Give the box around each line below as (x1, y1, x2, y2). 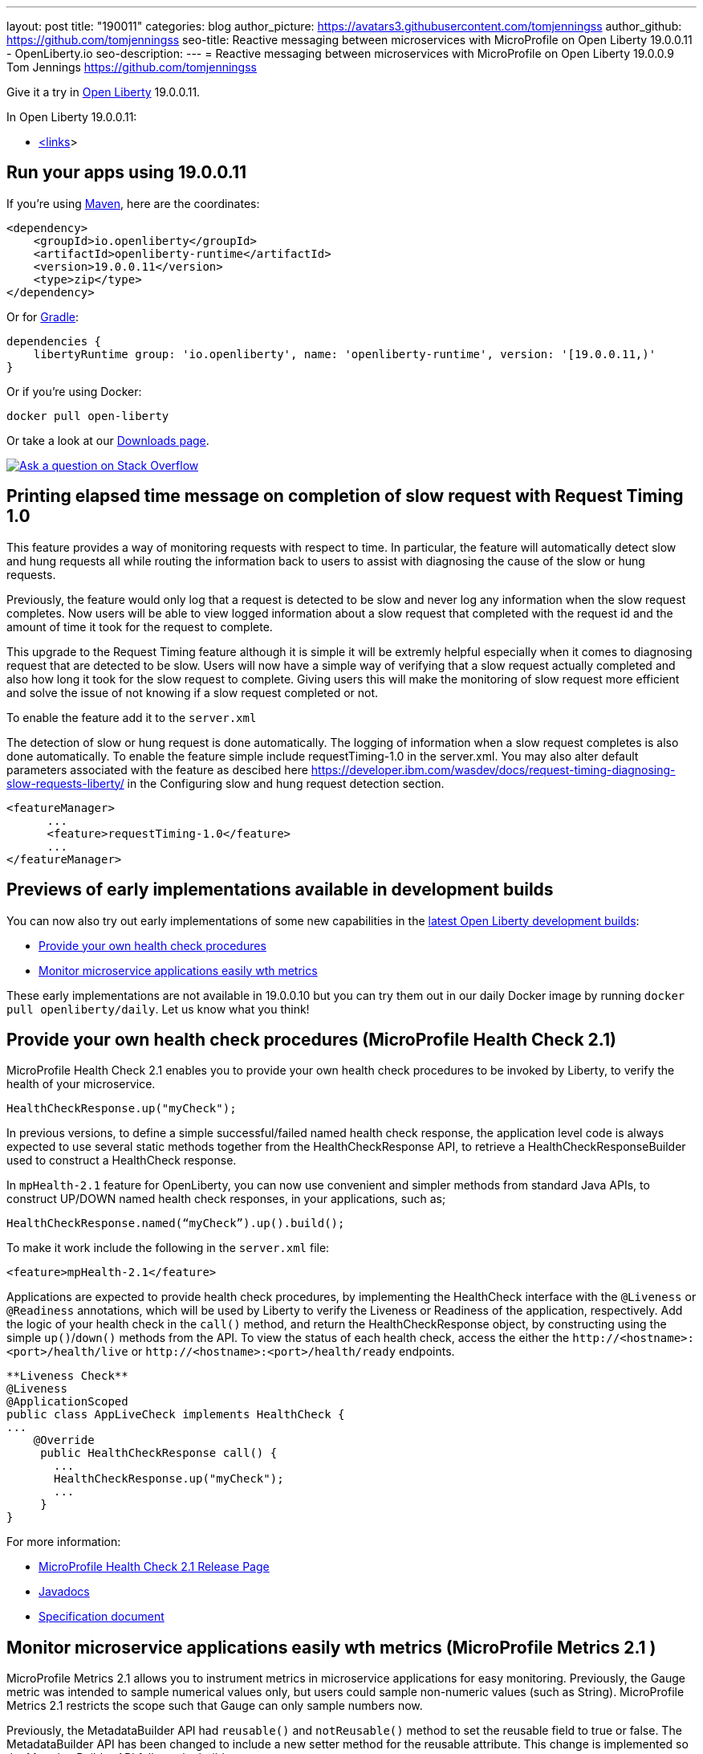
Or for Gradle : (6, 309, 79, 324)
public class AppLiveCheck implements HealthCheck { (6, 1408, 345, 1422)
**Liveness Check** (6, 1369, 128, 1383)
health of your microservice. (6, 1077, 156, 1091)
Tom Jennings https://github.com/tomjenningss (6, 60, 257, 74)
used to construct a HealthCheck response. (6, 1153, 237, 1168)
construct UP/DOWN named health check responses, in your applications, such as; (6, 1192, 446, 1206)
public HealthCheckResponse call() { (40, 1446, 278, 1460)
